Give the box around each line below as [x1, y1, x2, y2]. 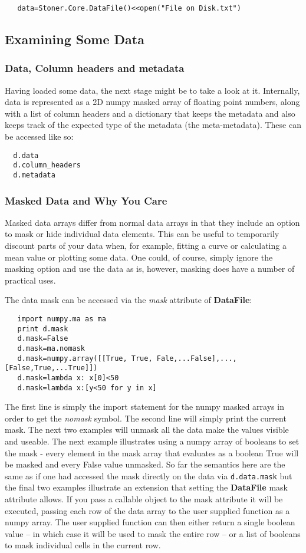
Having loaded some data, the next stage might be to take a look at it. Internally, [5, 84, 300, 96]
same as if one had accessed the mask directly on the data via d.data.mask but [5, 469, 292, 482]
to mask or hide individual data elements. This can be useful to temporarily [5, 228, 279, 240]
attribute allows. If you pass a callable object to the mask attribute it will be [5, 493, 283, 505]
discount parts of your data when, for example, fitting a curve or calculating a [5, 239, 287, 251]
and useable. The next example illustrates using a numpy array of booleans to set [5, 435, 300, 447]
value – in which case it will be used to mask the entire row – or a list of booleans [5, 527, 301, 539]
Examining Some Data [5, 30, 144, 48]
